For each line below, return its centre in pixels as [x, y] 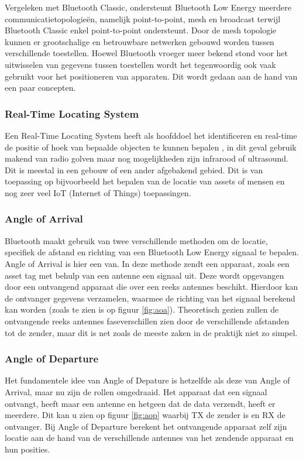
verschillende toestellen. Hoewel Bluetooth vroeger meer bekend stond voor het [146, 53]
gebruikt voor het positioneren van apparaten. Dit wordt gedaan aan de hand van [151, 76]
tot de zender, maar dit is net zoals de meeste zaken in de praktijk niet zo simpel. [151, 332]
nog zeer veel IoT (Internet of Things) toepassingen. [98, 192]
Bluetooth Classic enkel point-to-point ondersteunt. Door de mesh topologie [141, 30]
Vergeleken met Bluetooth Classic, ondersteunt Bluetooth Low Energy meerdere [148, 7]
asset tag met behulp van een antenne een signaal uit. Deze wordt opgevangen [144, 275]
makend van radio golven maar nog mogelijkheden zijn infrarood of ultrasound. [147, 158]
